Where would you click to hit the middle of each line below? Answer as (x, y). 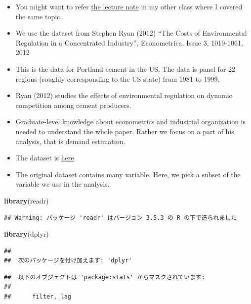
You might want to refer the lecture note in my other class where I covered (129, 6)
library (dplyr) (26, 234)
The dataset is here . (46, 158)
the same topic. (39, 16)
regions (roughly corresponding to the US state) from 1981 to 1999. (118, 78)
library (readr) (26, 200)
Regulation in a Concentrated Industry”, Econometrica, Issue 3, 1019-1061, (129, 42)
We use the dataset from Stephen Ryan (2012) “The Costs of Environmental (131, 33)
